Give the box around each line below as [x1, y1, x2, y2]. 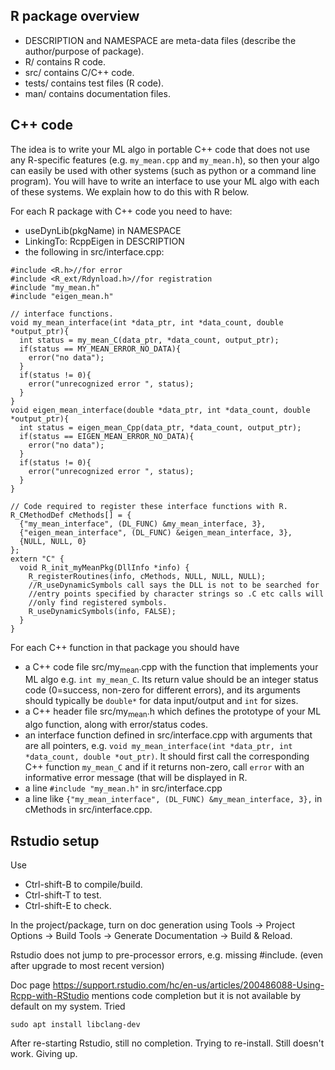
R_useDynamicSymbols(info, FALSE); [28, 606, 177, 616]
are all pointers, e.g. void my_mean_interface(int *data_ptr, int [24, 740, 293, 752]
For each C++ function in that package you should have [10, 641, 240, 653]
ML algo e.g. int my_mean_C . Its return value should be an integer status [24, 674, 319, 686]
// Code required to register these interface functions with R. [10, 501, 288, 511]
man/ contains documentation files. [24, 87, 171, 99]
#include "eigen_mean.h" [10, 291, 114, 301]
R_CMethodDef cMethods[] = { [10, 510, 132, 520]
